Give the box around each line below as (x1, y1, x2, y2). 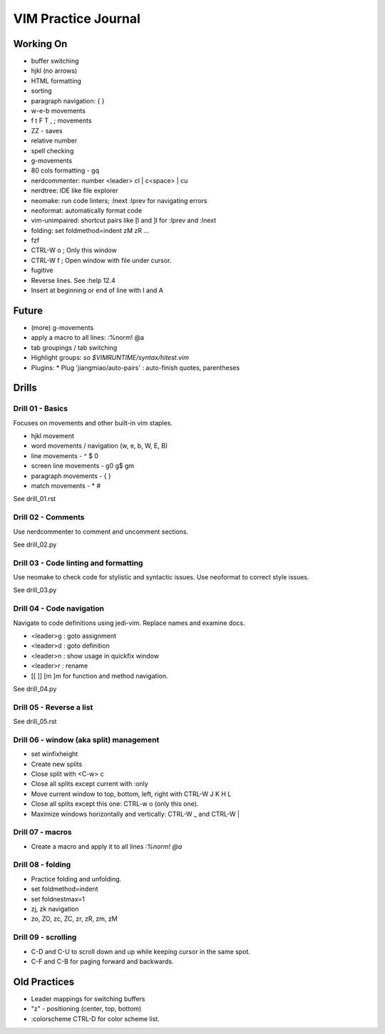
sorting (31, 86, 53, 95)
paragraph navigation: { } (31, 96, 105, 105)
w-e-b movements (31, 107, 86, 115)
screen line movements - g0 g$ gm (31, 462, 135, 470)
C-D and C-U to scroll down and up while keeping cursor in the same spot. (31, 947, 251, 956)
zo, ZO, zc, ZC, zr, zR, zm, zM (31, 914, 118, 923)
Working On (13, 38, 68, 50)
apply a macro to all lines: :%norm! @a (31, 334, 145, 342)
